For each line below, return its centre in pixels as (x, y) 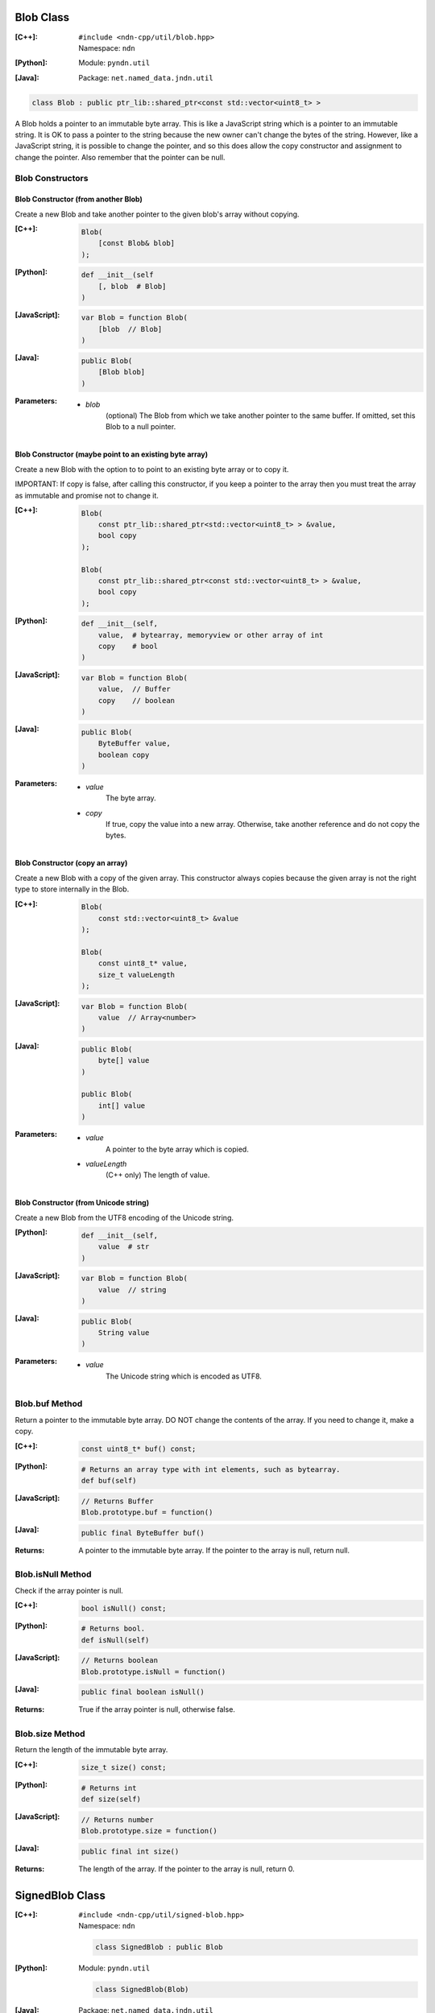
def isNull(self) (115, 1640)
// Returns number (117, 1819)
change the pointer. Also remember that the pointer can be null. (120, 157)
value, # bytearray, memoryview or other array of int (211, 635)
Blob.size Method (50, 1734)
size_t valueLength (137, 975)
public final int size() (130, 1851)
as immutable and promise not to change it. (87, 495)
